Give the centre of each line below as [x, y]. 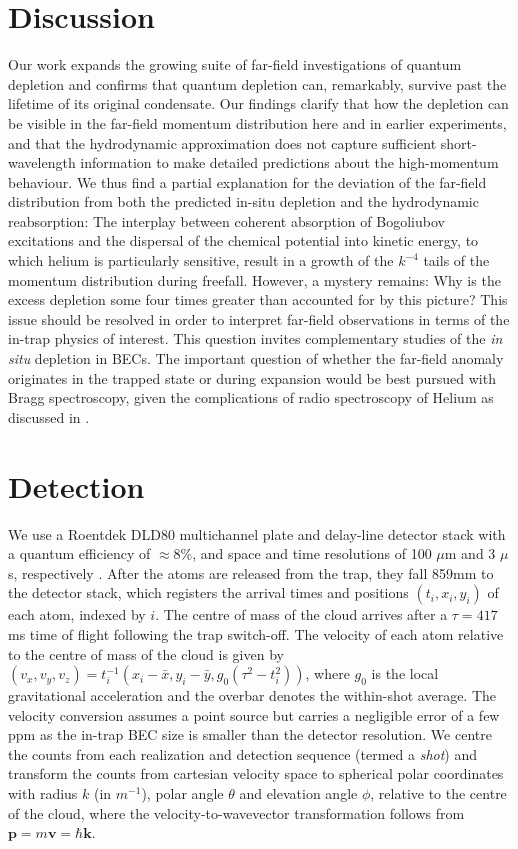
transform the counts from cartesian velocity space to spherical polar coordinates [256, 773]
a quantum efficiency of [79, 553]
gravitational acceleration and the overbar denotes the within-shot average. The [252, 695]
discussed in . [49, 416]
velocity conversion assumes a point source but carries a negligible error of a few [254, 714]
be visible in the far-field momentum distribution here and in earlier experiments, [257, 122]
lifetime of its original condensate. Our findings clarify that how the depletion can [258, 103]
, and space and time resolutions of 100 [312, 553]
